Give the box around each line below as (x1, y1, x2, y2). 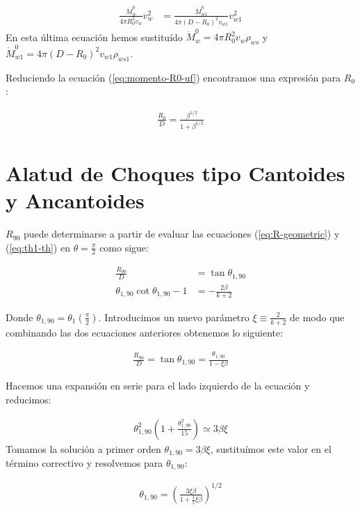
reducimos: (6, 392, 51, 406)
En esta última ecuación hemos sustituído (6, 29, 183, 44)
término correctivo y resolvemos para (6, 456, 163, 470)
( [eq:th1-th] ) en (6, 240, 70, 254)
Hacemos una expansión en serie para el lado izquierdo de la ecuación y (6, 378, 310, 393)
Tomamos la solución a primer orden (6, 441, 161, 456)
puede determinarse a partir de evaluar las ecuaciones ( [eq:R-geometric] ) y (23, 226, 340, 241)
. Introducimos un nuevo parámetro (98, 309, 249, 324)
